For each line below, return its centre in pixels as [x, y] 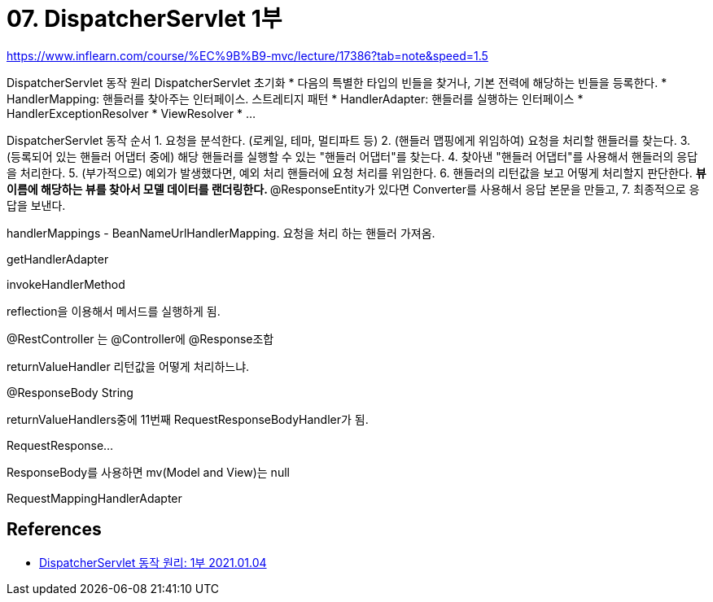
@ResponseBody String [70, 392]
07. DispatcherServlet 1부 [144, 19]
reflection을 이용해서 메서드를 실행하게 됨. [114, 311]
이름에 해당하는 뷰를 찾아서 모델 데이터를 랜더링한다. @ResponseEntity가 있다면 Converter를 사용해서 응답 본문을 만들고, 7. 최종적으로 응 [353, 189]
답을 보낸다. [36, 205]
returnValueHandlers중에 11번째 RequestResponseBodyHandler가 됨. [188, 419]
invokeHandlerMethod [66, 284]
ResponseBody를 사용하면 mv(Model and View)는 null [148, 472]
